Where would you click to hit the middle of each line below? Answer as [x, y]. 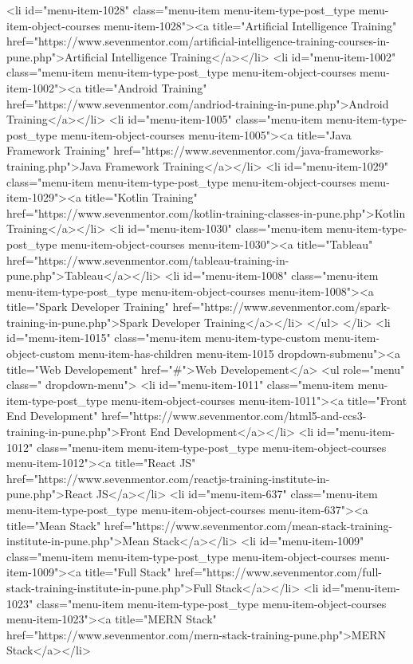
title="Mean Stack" [54, 525]
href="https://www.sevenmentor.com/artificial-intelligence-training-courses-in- [198, 41]
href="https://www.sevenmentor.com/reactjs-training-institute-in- [168, 478]
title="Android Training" [146, 87]
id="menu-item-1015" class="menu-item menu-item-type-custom [163, 338]
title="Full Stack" [128, 572]
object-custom [41, 354]
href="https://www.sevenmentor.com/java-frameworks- [249, 150]
